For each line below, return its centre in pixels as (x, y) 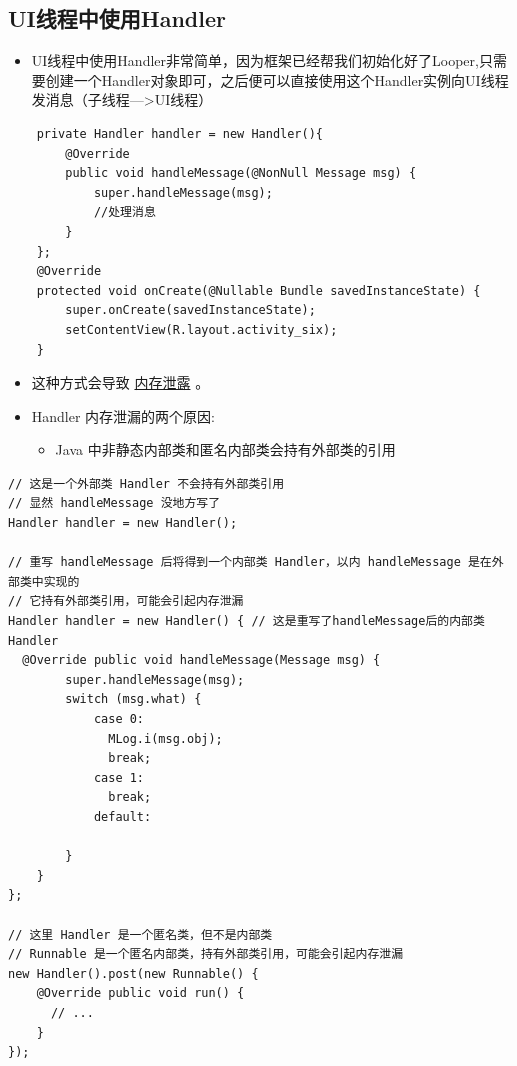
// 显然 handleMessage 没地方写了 (114, 503)
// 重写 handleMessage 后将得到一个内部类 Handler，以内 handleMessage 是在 (250, 562)
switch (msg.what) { (133, 699)
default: (122, 816)
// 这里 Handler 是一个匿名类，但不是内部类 (140, 934)
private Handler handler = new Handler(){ (179, 133)
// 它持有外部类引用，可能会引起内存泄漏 (126, 601)
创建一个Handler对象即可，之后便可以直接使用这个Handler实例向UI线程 (277, 79)
